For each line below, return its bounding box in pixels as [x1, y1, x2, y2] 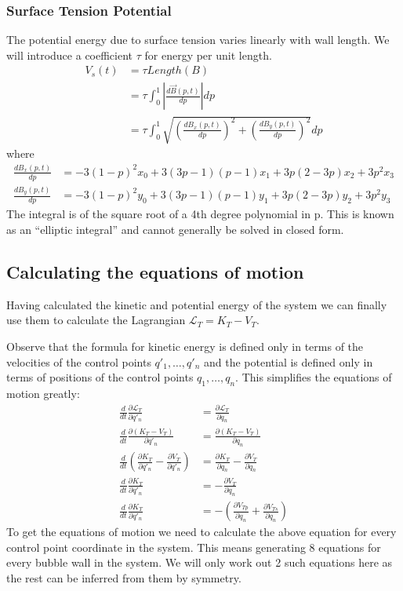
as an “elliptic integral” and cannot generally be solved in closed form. [6, 221, 344, 237]
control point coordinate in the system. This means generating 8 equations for [6, 538, 381, 555]
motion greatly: [6, 385, 80, 401]
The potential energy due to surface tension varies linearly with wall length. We [6, 31, 390, 48]
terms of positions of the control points [6, 369, 194, 385]
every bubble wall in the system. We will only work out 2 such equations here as [6, 554, 393, 571]
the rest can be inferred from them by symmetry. [6, 570, 241, 586]
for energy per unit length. [144, 46, 272, 63]
